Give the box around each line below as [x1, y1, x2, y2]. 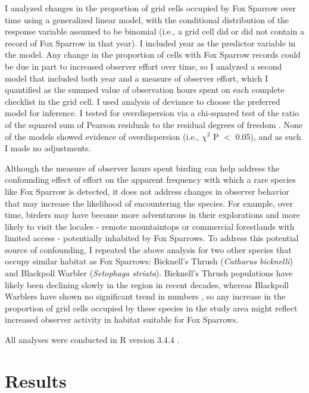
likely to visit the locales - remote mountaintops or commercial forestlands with [5, 220, 295, 232]
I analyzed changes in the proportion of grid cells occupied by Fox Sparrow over [5, 2, 296, 14]
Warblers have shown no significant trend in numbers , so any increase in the [5, 290, 286, 302]
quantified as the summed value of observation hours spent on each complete [5, 83, 285, 96]
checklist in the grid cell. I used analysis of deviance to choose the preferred [5, 95, 280, 107]
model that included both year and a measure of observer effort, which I [5, 71, 269, 84]
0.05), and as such [235, 130, 301, 142]
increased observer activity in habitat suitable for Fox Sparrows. [5, 313, 239, 326]
